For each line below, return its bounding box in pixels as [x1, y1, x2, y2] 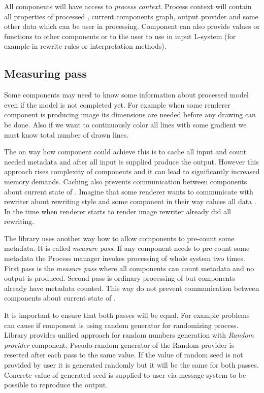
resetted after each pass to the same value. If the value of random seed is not [4, 349, 243, 360]
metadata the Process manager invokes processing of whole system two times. [4, 253, 245, 264]
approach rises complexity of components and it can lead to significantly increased [4, 166, 260, 177]
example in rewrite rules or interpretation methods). [4, 41, 167, 51]
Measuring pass [4, 65, 87, 81]
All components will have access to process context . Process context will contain [4, 1, 252, 11]
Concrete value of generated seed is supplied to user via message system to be [4, 369, 246, 380]
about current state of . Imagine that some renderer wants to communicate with [4, 186, 253, 196]
